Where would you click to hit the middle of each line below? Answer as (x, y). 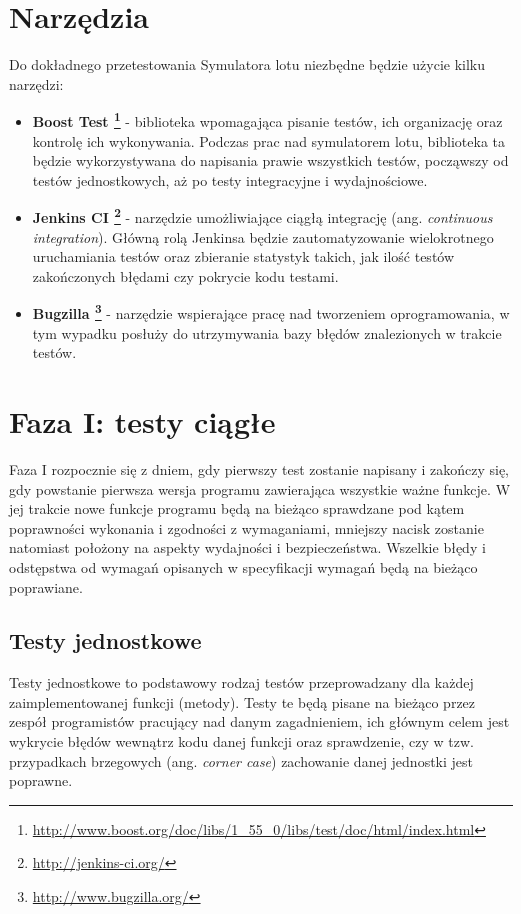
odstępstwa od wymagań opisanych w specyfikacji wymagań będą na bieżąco (243, 566)
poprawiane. (46, 586)
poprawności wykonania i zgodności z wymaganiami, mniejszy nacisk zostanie (246, 527)
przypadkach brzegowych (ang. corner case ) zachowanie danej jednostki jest (241, 760)
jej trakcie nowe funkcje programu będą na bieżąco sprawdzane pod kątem (237, 508)
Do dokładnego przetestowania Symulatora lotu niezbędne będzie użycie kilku (247, 64)
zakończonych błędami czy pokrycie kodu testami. (185, 275)
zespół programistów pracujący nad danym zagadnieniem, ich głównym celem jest (259, 721)
